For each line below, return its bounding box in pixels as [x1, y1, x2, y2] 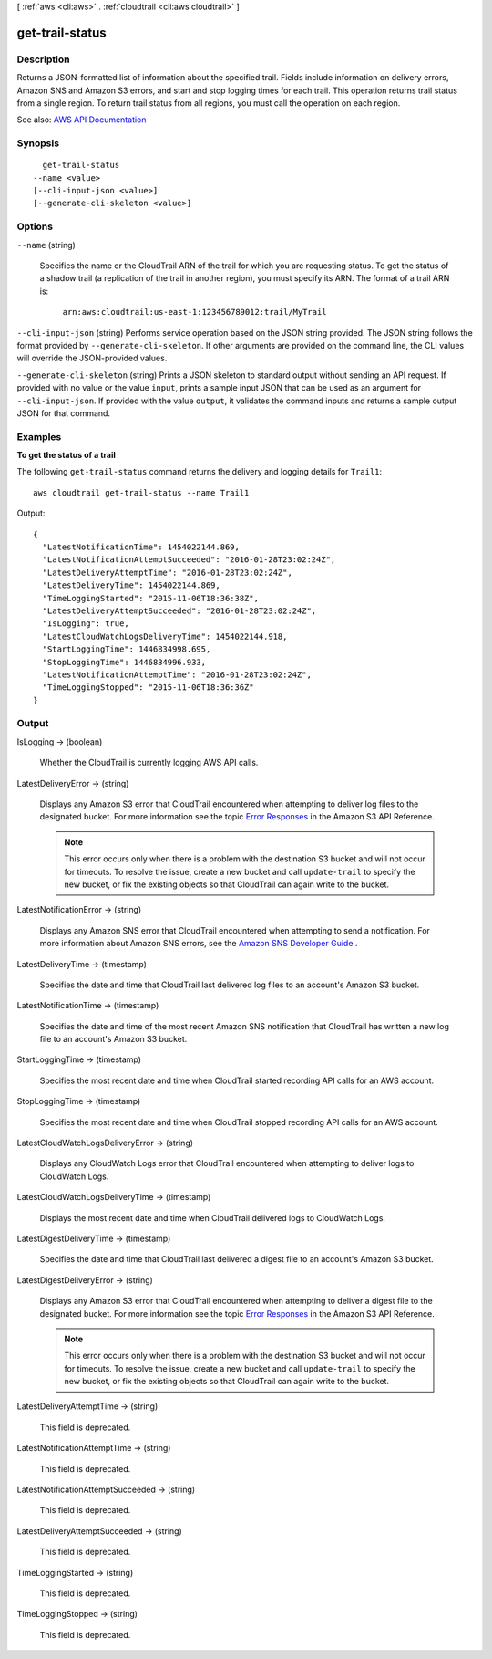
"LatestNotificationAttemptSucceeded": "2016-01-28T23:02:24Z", [42, 555, 336, 565]
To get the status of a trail [16, 450, 116, 461]
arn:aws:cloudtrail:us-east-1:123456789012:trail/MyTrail [62, 307, 327, 318]
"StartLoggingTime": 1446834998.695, [42, 644, 211, 654]
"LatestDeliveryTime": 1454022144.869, [42, 580, 220, 590]
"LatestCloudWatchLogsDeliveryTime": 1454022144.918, [42, 631, 288, 642]
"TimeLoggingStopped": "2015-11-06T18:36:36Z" [42, 683, 254, 693]
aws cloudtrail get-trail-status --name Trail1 [33, 487, 250, 497]
